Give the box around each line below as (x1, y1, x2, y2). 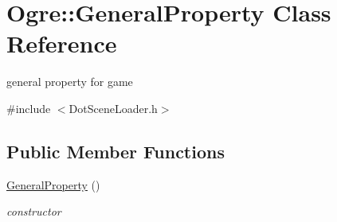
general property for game (6, 73, 133, 90)
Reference (6, 27, 117, 60)
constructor (6, 203, 61, 220)
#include (6, 99, 51, 116)
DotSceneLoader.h (69, 99, 158, 116)
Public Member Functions (6, 138, 225, 163)
